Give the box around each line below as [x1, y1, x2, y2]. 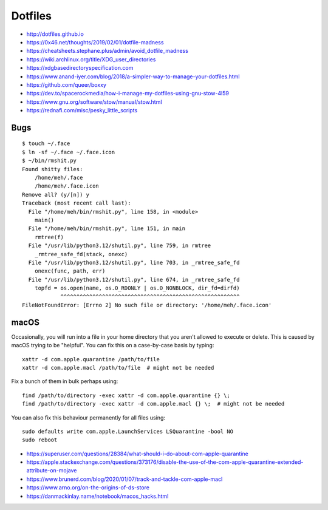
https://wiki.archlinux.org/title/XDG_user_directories [26, 55, 156, 63]
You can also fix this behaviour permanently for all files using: [11, 413, 166, 421]
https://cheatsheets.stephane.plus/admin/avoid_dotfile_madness [26, 47, 188, 55]
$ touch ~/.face [22, 140, 70, 147]
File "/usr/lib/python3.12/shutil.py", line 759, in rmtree [28, 242, 211, 249]
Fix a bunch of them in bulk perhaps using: [11, 378, 118, 385]
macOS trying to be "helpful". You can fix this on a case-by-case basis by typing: [11, 342, 214, 349]
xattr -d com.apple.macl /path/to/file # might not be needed [22, 364, 214, 371]
